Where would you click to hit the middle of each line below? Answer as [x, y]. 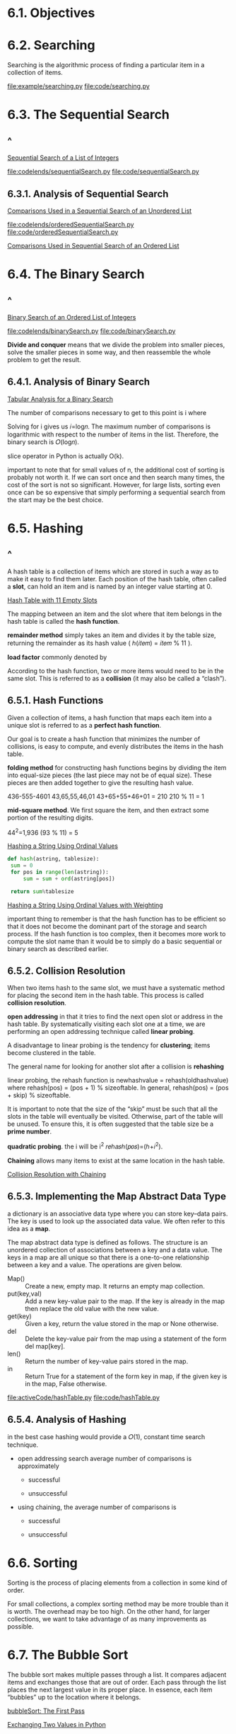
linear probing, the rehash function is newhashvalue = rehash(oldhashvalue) [118, 1081]
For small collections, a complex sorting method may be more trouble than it [118, 1604]
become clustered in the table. [52, 1053]
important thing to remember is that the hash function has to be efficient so [117, 919]
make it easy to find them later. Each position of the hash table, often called [117, 578]
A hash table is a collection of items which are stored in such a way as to [113, 571]
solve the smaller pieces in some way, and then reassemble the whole [109, 352]
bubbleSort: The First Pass [46, 1711]
